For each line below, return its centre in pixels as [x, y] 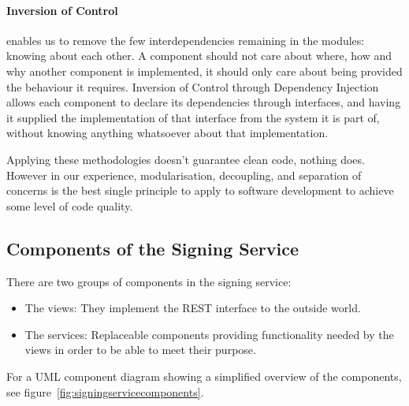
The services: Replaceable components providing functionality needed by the [209, 334]
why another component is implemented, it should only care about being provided [204, 71]
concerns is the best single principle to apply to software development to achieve [200, 190]
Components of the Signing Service [152, 248]
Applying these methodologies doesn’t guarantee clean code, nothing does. [186, 159]
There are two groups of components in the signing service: [149, 281]
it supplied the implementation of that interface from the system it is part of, [193, 117]
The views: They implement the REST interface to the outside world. [193, 308]
